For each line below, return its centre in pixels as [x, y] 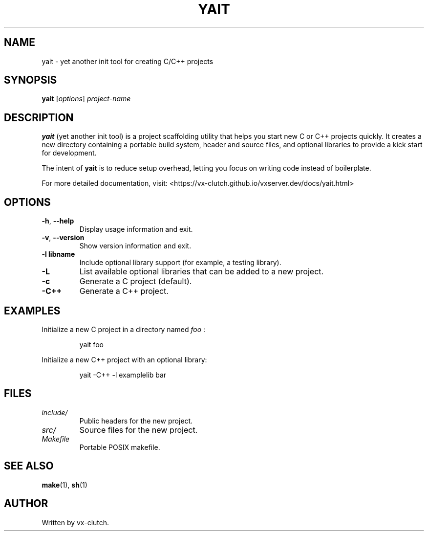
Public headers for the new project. [136, 421]
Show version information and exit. [135, 246]
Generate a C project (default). [136, 281]
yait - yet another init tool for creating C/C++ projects [128, 61]
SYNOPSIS [31, 80]
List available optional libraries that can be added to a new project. [202, 272]
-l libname [58, 254]
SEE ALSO [29, 466]
